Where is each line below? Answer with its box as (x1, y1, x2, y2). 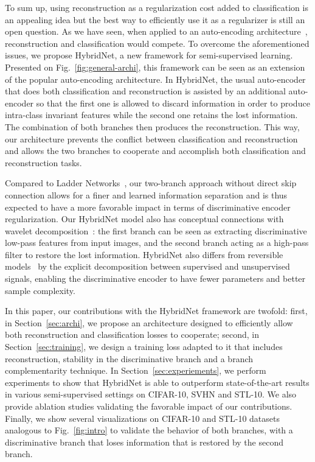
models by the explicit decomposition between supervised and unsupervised (5, 260, 290, 273)
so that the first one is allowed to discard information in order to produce (36, 96, 310, 109)
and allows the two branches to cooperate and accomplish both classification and (5, 144, 306, 157)
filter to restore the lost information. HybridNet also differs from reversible (5, 248, 283, 261)
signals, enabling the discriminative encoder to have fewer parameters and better (5, 272, 306, 285)
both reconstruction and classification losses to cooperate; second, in (5, 328, 259, 341)
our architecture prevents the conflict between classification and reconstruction (5, 132, 298, 145)
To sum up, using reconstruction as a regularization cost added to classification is (5, 1, 308, 13)
